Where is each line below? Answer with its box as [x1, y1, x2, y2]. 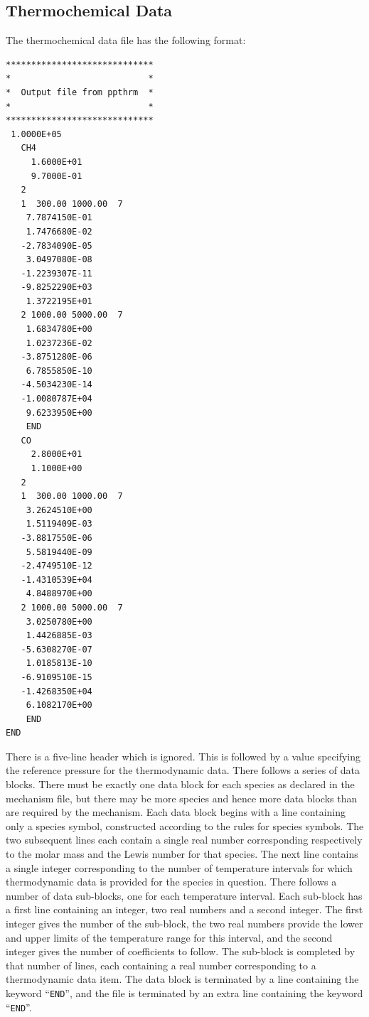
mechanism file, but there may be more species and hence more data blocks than [6, 790, 358, 805]
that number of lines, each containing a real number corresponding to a [6, 957, 316, 972]
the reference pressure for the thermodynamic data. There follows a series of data [6, 763, 360, 777]
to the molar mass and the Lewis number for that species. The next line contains [6, 846, 358, 861]
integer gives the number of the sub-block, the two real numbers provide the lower [6, 916, 363, 931]
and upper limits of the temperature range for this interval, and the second [6, 930, 333, 945]
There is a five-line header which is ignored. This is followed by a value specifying [6, 748, 361, 763]
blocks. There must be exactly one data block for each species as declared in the [6, 777, 355, 792]
